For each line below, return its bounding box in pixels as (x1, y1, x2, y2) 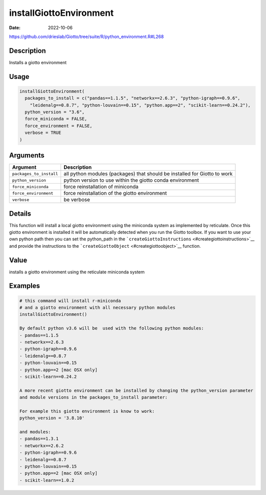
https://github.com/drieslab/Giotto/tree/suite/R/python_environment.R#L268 (9, 34, 164, 39)
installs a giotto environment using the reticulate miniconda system (9, 269, 145, 275)
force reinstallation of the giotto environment (63, 190, 167, 197)
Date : (9, 25, 21, 31)
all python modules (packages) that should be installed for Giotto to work (63, 170, 233, 177)
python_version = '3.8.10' (19, 415, 85, 421)
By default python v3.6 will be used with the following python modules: (19, 326, 204, 331)
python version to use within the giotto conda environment (63, 177, 199, 184)
